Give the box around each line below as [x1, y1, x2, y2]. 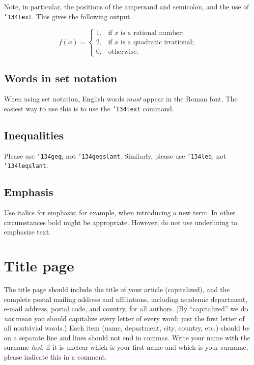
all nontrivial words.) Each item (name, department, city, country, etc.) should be [4, 323, 250, 333]
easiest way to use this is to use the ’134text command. [4, 103, 174, 113]
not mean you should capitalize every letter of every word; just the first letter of [4, 313, 245, 323]
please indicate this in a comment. [4, 352, 107, 362]
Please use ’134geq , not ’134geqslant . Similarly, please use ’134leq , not [4, 150, 226, 161]
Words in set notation [4, 70, 117, 86]
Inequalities [4, 127, 64, 142]
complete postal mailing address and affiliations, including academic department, [4, 294, 248, 304]
